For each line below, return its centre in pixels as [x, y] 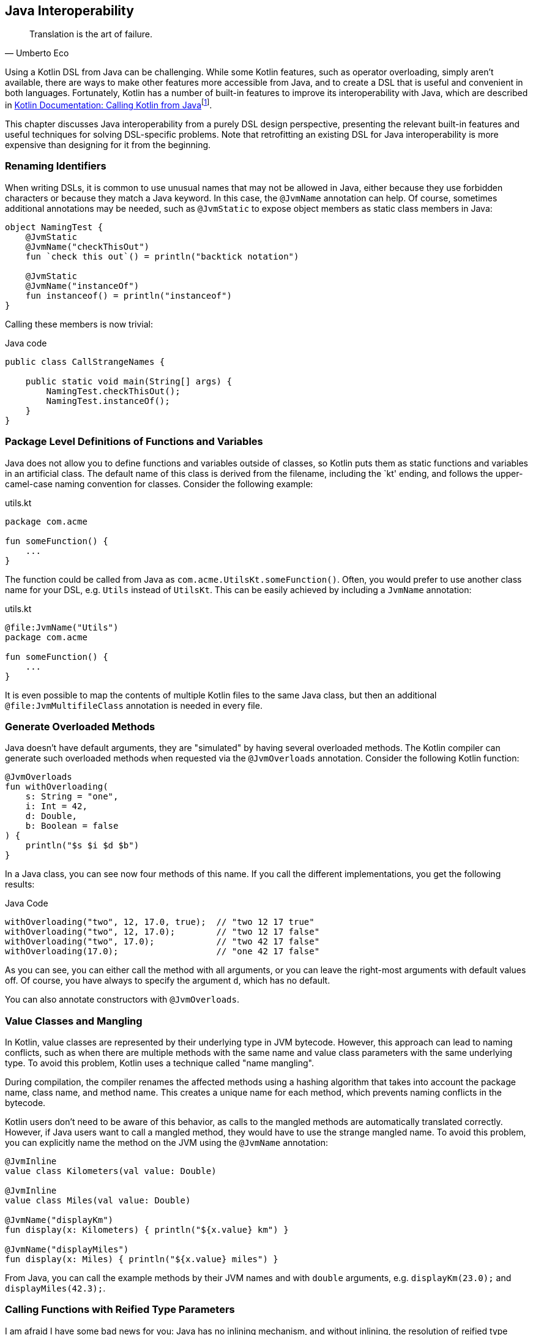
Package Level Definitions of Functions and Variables [134, 442]
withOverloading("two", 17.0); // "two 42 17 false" [162, 942]
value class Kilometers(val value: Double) [111, 1171]
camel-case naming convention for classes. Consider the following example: [159, 484]
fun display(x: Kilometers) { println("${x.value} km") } [147, 1230]
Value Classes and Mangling [74, 1021]
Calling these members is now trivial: [79, 324]
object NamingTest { [54, 227]
